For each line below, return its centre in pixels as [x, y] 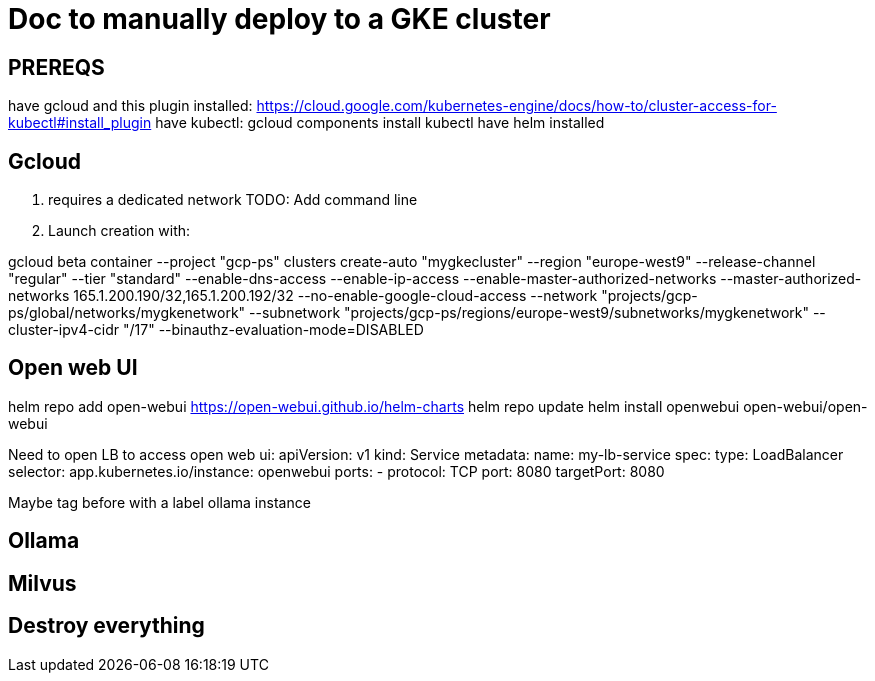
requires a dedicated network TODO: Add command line [233, 200]
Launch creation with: [119, 231]
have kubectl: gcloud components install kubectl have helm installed [380, 123]
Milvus [42, 583]
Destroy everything [106, 626]
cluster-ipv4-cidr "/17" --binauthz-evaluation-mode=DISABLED [216, 330]
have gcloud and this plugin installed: [130, 106]
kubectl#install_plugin [80, 123]
